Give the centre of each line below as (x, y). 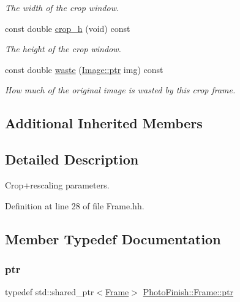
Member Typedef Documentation (113, 238)
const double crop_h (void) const (68, 28)
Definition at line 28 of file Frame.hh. (75, 205)
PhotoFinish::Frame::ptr (188, 292)
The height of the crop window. (63, 49)
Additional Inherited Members (104, 123)
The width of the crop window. (62, 7)
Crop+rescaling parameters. (57, 184)
